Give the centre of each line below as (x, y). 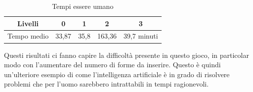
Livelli (28, 23)
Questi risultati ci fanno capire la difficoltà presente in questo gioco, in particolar (126, 55)
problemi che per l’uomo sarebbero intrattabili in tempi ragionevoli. (106, 84)
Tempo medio (28, 36)
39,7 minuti (141, 36)
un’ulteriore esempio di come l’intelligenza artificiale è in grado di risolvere (117, 74)
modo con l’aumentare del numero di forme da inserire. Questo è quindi (112, 65)
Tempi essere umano (83, 6)
